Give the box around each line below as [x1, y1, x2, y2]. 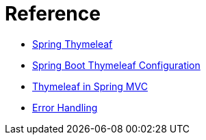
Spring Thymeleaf [32, 38, 113, 50]
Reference [5, 2, 101, 25]
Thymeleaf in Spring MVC [32, 80, 148, 92]
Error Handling [32, 101, 98, 113]
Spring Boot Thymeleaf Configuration [32, 59, 201, 71]
